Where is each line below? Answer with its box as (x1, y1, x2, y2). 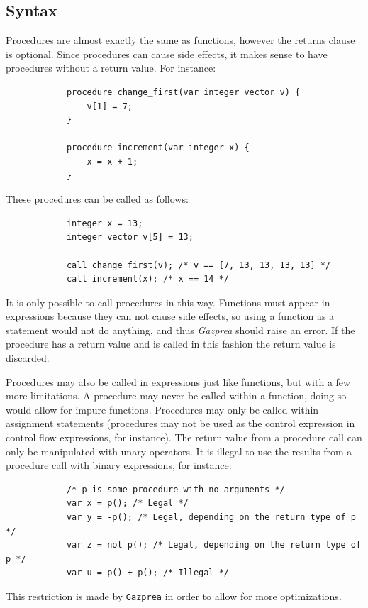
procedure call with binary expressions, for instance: (6, 458, 232, 472)
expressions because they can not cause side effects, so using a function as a (6, 309, 335, 324)
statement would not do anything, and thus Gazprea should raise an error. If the (6, 322, 355, 337)
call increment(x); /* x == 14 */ (66, 274, 229, 284)
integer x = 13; (66, 218, 143, 228)
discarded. (6, 350, 50, 365)
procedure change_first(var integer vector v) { (66, 87, 301, 97)
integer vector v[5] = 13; (66, 232, 194, 243)
